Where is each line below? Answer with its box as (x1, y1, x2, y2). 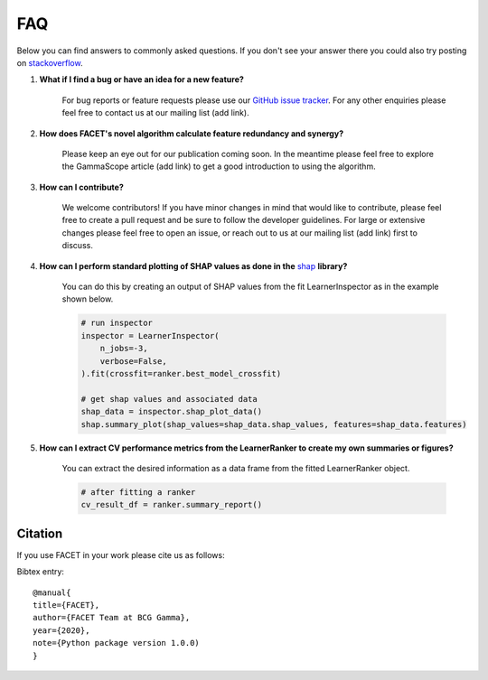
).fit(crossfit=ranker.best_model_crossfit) (80, 368, 282, 378)
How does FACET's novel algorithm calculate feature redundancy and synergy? (39, 127, 343, 139)
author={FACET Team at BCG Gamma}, (33, 612, 191, 623)
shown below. (61, 293, 114, 304)
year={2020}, (33, 625, 90, 636)
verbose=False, (99, 356, 167, 366)
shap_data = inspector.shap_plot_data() (80, 406, 262, 417)
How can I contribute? (39, 182, 124, 192)
